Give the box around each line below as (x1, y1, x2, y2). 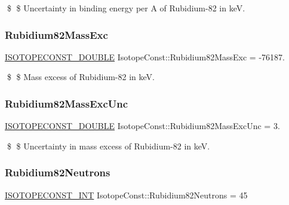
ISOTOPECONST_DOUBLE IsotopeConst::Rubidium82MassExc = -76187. (5, 50, 285, 63)
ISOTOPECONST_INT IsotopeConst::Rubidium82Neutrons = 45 (5, 188, 248, 201)
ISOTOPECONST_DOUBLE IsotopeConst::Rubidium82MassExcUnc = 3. (5, 120, 280, 132)
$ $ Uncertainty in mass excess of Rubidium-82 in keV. (7, 139, 210, 152)
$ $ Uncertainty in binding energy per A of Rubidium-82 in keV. (7, 2, 245, 14)
